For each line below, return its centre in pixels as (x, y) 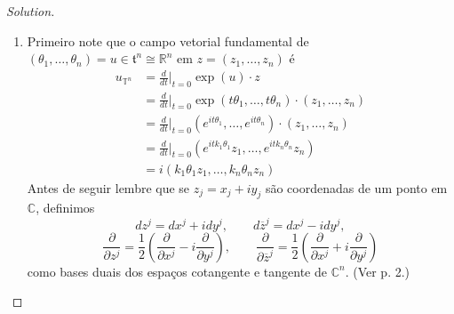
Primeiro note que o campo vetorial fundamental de (168, 40)
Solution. (31, 11)
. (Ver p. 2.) (378, 271)
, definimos (65, 208)
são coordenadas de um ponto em (356, 187)
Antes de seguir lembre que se (108, 187)
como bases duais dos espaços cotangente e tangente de (177, 271)
